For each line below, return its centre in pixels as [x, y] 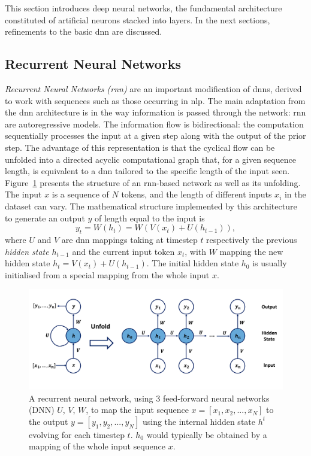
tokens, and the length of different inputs [197, 194]
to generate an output [45, 218]
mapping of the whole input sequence [97, 446]
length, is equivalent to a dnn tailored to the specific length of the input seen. [147, 171]
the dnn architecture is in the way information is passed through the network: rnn [155, 112]
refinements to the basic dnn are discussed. [84, 31]
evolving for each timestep [77, 434]
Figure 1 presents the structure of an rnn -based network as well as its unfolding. [153, 182]
